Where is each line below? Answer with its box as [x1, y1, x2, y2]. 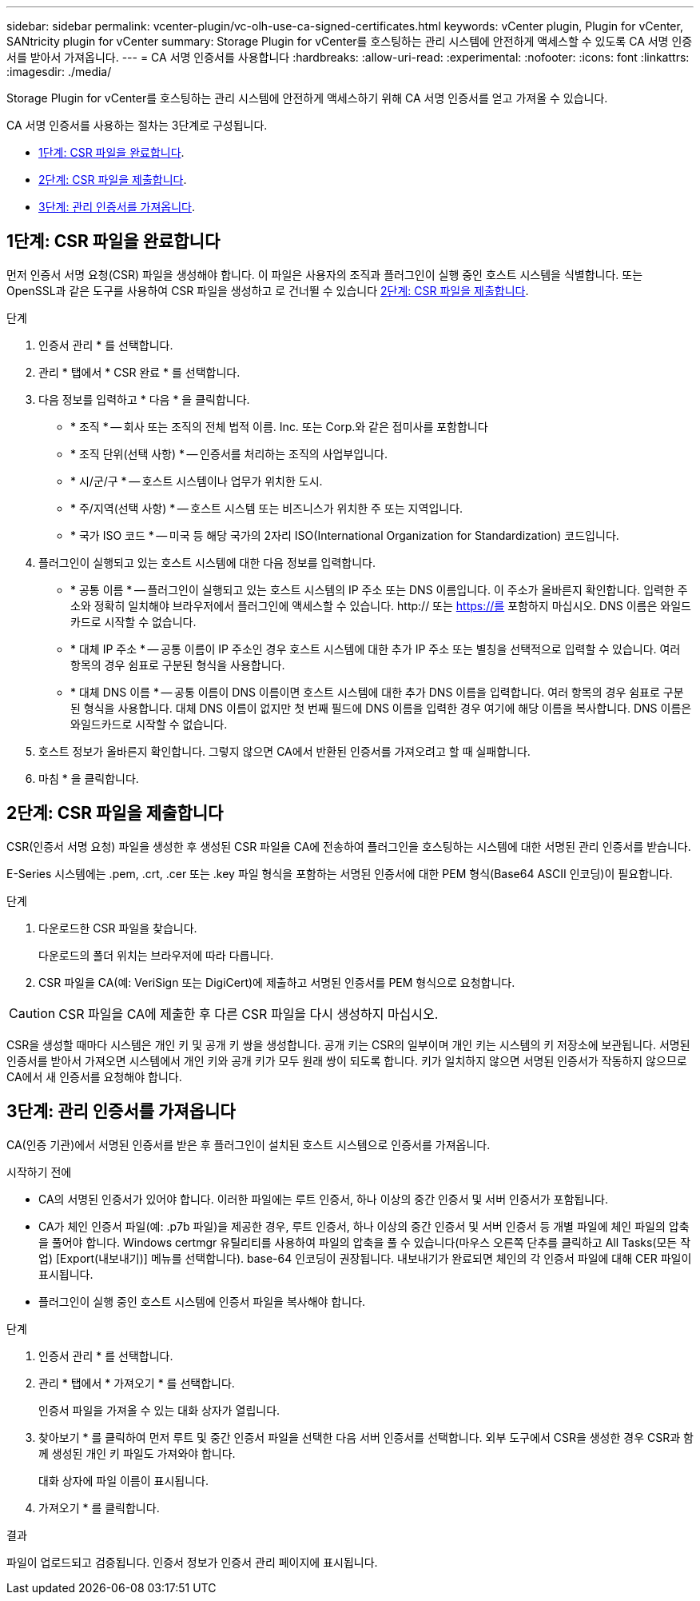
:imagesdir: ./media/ [6, 65, 112, 78]
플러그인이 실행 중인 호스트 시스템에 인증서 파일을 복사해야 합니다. [38, 1294, 366, 1308]
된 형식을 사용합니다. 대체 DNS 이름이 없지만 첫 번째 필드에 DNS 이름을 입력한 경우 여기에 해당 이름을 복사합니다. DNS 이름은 [70, 701, 692, 715]
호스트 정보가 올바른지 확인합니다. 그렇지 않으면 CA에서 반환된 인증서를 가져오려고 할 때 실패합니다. [38, 744, 531, 758]
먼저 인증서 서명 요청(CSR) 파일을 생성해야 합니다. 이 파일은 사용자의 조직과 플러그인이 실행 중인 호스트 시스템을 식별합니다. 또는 [6, 267, 643, 281]
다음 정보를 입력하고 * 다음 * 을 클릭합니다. [38, 392, 250, 406]
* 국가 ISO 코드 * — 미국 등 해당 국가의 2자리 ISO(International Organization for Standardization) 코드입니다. [70, 528, 619, 542]
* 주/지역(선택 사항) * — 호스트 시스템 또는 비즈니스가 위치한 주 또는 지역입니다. [70, 501, 463, 515]
